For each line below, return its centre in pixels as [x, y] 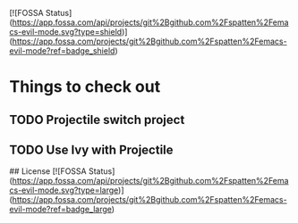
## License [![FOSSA [48, 171]
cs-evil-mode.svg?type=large [64, 190]
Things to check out [85, 87]
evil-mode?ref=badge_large [60, 210]
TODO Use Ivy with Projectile [91, 149]
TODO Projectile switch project [97, 120]
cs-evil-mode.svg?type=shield [66, 32]
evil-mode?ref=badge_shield [62, 51]
